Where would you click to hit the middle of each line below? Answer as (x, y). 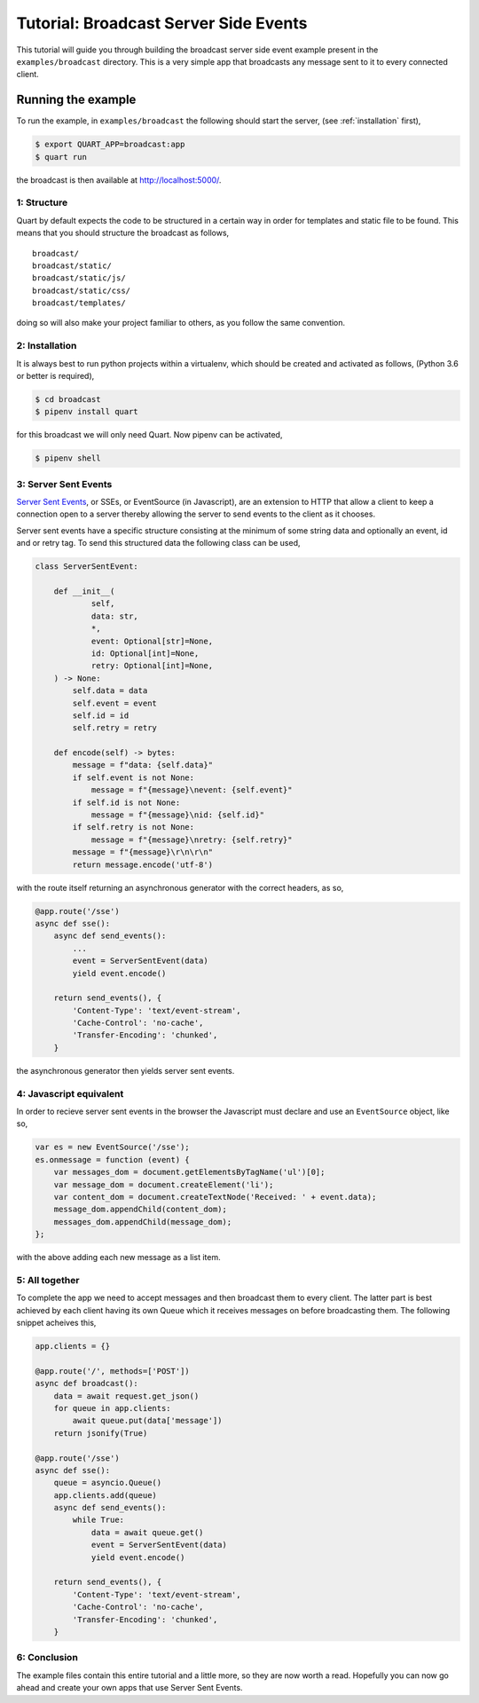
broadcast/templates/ (79, 303)
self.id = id (101, 715)
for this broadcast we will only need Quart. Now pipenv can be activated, (149, 435)
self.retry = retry (114, 728)
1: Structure (42, 202)
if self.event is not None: (133, 777)
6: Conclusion (47, 1658)
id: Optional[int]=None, (145, 653)
